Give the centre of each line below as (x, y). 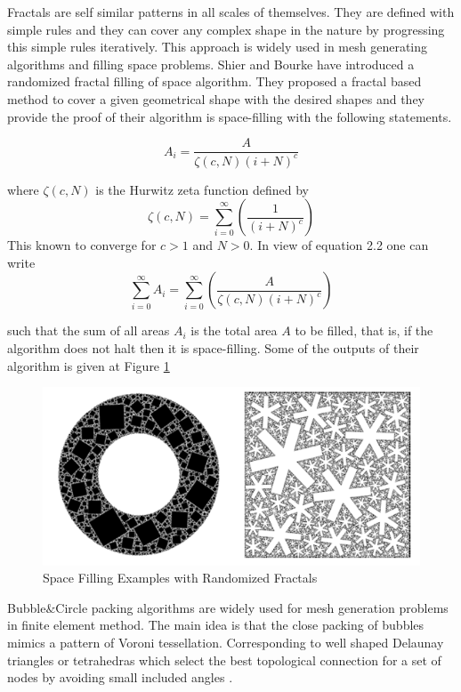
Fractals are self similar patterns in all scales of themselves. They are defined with (231, 12)
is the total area (234, 330)
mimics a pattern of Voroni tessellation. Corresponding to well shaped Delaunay (226, 643)
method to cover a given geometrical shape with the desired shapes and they (216, 98)
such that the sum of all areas (89, 330)
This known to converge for (82, 245)
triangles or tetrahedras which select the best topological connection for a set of (224, 660)
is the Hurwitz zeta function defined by (202, 189)
